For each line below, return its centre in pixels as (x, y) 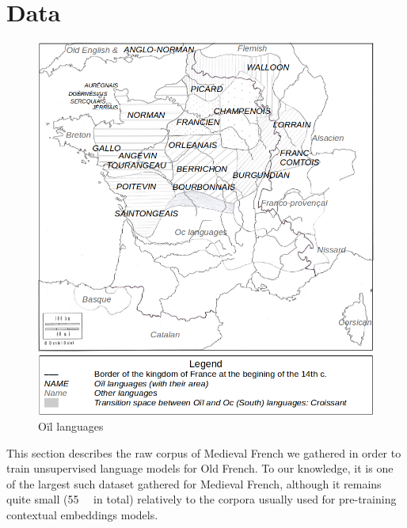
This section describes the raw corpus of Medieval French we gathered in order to (204, 452)
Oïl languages (71, 426)
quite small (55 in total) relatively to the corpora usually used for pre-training (202, 499)
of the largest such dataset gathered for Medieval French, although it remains (194, 483)
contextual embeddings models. (82, 515)
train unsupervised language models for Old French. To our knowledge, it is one (200, 468)
